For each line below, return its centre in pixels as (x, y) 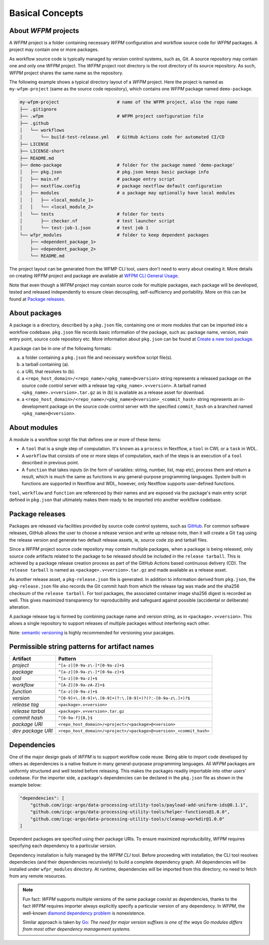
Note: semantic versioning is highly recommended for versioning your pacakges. (92, 632)
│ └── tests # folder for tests (92, 214)
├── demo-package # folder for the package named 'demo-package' (127, 165)
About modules (34, 428)
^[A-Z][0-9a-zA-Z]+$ (81, 685)
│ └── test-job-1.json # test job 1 (84, 228)
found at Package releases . (37, 299)
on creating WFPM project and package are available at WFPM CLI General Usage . (94, 276)
